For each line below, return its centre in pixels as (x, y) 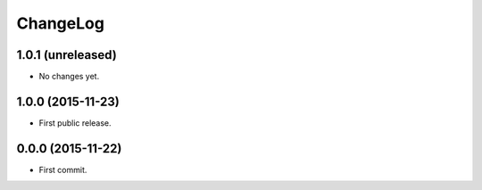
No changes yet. (69, 77)
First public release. (75, 123)
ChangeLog (60, 23)
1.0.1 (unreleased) (67, 55)
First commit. (63, 169)
